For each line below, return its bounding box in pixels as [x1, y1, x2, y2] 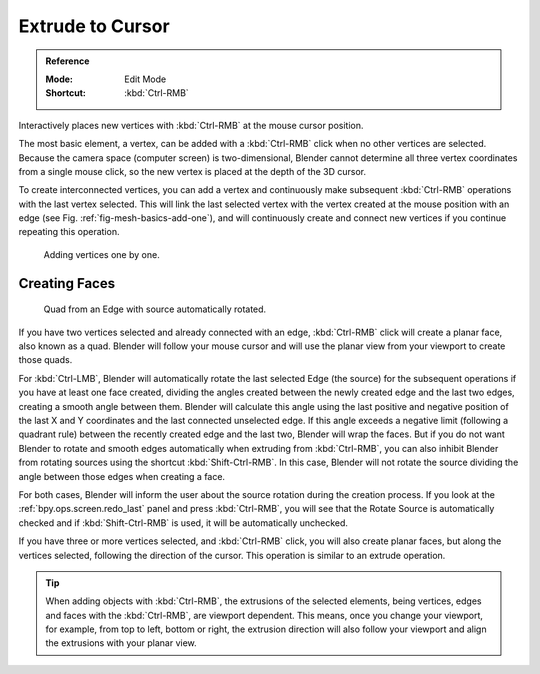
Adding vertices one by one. [43, 248, 160, 260]
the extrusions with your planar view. [45, 637, 197, 649]
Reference [45, 55, 90, 67]
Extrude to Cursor [18, 15, 170, 37]
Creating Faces [18, 275, 115, 292]
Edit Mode [124, 73, 167, 85]
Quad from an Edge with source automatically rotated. [43, 303, 267, 315]
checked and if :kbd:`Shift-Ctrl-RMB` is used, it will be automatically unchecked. [18, 516, 349, 529]
